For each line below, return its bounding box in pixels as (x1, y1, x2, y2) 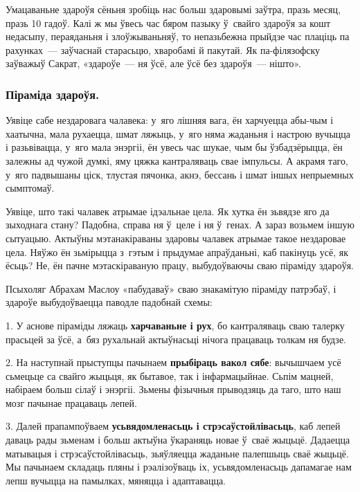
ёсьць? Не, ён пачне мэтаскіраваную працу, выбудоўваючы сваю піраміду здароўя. (6, 258, 354, 273)
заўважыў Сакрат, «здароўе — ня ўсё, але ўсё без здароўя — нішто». (6, 56, 301, 71)
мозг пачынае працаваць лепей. (6, 395, 137, 410)
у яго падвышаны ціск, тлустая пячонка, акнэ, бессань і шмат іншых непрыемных (6, 167, 354, 181)
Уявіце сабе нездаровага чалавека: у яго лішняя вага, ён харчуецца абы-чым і (6, 113, 334, 127)
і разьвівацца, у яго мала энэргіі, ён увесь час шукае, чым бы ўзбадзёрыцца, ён (6, 140, 343, 154)
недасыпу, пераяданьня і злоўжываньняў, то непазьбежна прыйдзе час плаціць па (6, 29, 350, 44)
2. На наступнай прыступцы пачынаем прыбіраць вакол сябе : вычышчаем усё (6, 355, 341, 370)
